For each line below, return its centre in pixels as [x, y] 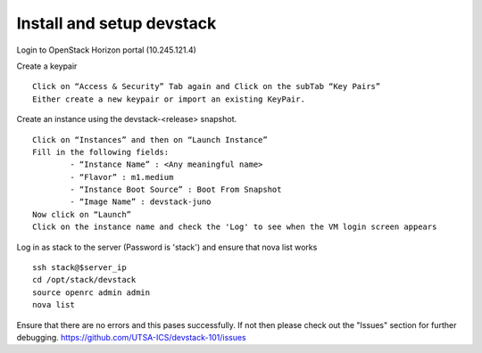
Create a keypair [47, 66]
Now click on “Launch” [82, 214]
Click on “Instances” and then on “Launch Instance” [150, 140]
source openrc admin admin [91, 292]
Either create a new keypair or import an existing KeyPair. [169, 99]
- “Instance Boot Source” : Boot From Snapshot [176, 190]
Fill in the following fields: [101, 152]
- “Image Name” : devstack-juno [141, 202]
